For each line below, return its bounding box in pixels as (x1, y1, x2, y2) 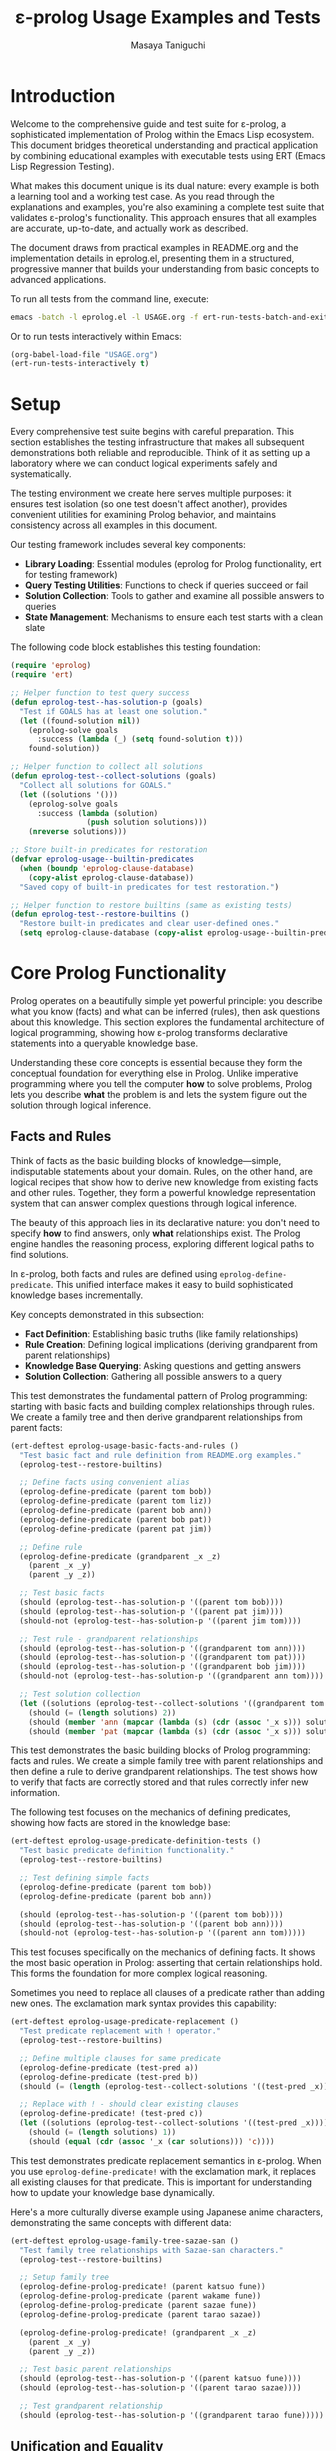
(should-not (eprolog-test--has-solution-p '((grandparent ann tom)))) (19, 1671, 325, 1681)
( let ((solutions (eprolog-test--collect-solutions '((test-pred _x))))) (19, 2118, 333, 2128)
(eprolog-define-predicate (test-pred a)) (19, 2062, 199, 2073)
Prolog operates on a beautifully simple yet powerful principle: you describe (10, 994, 323, 1006)
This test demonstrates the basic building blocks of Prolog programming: (10, 1744, 311, 1756)
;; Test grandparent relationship (19, 2401, 163, 2411)
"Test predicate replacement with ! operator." (19, 2026, 222, 2036)
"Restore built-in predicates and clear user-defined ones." (19, 919, 280, 929)
